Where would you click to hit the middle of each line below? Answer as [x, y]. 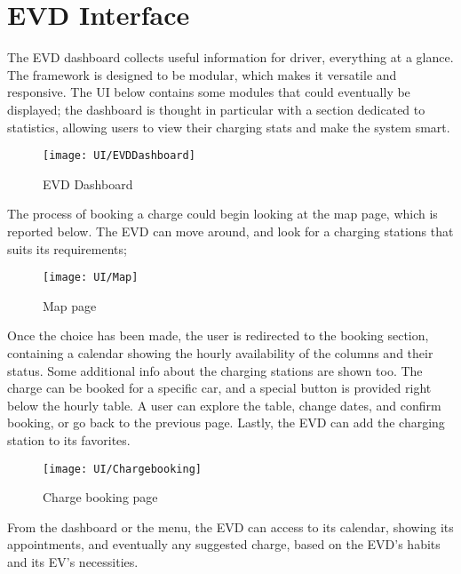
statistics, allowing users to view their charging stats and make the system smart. [229, 127]
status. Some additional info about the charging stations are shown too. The [215, 370]
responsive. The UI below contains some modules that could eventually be [209, 92]
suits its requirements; [67, 248]
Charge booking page [100, 497]
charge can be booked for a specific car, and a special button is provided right [219, 388]
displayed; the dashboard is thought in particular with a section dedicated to [216, 109]
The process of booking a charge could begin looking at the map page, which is [223, 214]
